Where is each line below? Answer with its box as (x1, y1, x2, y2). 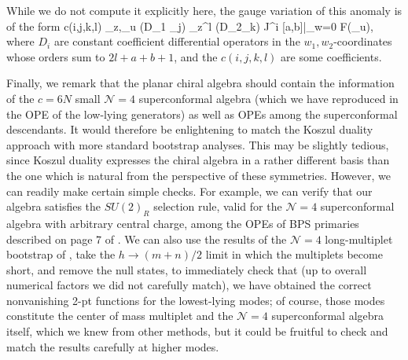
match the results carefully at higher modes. (6, 338, 219, 354)
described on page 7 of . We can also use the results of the (6, 230, 287, 247)
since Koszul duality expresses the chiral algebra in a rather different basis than (6, 152, 390, 168)
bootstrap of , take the (6, 246, 116, 263)
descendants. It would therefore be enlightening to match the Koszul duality (6, 121, 373, 138)
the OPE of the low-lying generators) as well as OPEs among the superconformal (6, 105, 398, 122)
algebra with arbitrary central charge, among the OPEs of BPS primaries (6, 215, 359, 231)
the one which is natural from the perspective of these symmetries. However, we (6, 167, 391, 183)
